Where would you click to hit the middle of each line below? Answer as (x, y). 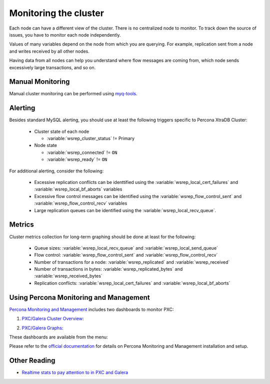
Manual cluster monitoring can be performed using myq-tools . (73, 94)
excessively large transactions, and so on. (52, 67)
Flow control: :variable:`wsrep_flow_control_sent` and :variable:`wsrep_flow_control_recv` (126, 255)
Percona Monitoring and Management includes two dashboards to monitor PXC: (92, 309)
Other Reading (32, 361)
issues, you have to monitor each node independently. (65, 35)
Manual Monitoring (39, 82)
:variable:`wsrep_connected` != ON (82, 152)
